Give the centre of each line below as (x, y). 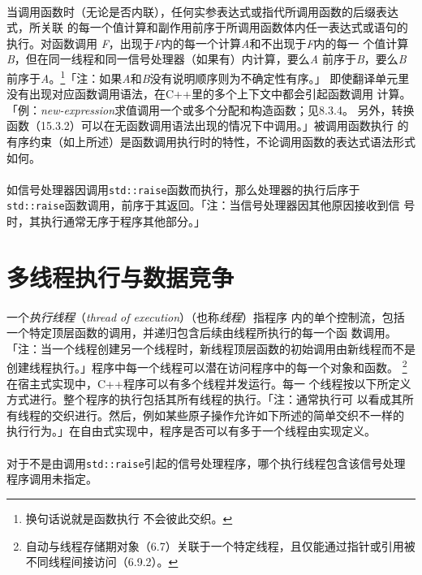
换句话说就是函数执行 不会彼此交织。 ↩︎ (129, 518)
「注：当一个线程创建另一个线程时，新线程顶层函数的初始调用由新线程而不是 (211, 348)
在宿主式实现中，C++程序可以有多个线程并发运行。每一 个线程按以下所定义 (209, 383)
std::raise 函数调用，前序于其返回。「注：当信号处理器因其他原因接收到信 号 (211, 205)
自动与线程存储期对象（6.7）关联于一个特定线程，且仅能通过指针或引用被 (220, 545)
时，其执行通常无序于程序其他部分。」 (106, 221)
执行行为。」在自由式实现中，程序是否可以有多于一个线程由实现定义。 (191, 431)
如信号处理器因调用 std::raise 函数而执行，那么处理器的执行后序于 (183, 189)
